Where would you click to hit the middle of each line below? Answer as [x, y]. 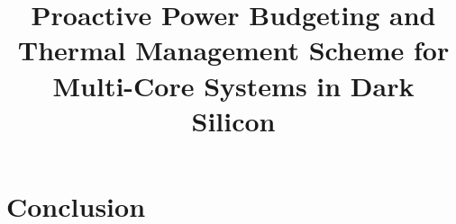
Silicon [233, 120]
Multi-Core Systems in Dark [233, 85]
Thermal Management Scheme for [233, 50]
